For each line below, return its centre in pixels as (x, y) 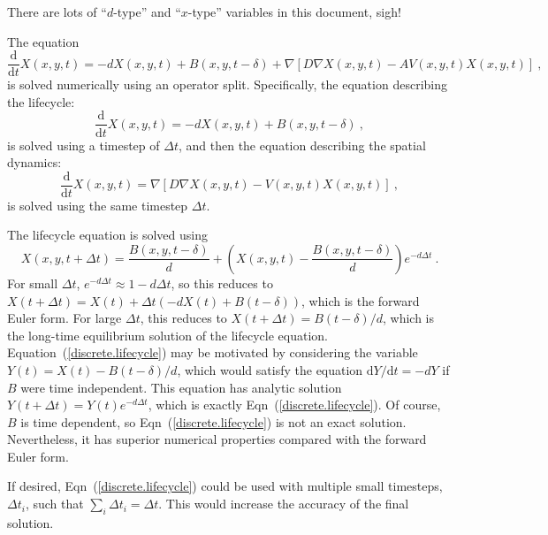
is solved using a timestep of (84, 145)
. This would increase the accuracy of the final (284, 504)
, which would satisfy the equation (270, 369)
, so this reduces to (222, 283)
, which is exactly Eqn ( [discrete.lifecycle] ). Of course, (294, 405)
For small (33, 283)
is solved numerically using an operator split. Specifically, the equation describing (227, 84)
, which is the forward (361, 300)
